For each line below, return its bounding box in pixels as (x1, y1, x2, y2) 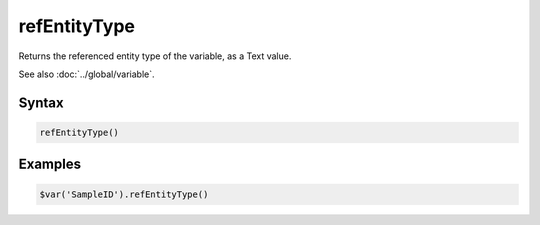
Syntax (18, 94, 64, 111)
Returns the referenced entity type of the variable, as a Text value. (18, 50, 292, 62)
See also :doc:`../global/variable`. (18, 68, 155, 80)
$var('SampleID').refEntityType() (39, 188, 209, 200)
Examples (18, 156, 82, 173)
